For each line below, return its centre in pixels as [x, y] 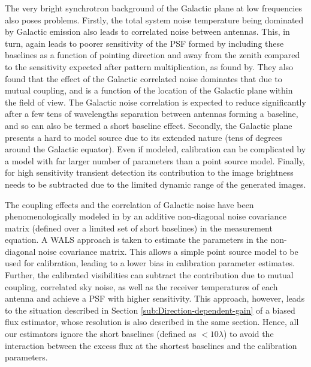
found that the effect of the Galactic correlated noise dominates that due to [144, 78]
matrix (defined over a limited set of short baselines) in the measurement [139, 228]
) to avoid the [248, 334]
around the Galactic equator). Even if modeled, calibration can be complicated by [155, 149]
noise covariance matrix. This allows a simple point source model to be [168, 251]
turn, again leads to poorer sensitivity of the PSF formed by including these [144, 43]
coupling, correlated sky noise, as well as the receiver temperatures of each [141, 286]
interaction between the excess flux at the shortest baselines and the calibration [151, 345]
